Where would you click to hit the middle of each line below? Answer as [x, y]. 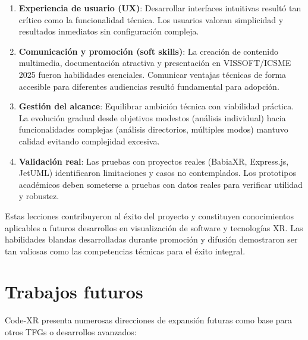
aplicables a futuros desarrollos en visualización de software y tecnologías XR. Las [154, 227]
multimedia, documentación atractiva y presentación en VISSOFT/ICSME [155, 63]
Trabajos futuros [74, 292]
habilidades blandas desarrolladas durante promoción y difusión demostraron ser [151, 239]
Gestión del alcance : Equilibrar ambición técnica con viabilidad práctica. [156, 106]
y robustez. [39, 196]
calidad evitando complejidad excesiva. [89, 141]
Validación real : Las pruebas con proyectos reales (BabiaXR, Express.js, [154, 161]
